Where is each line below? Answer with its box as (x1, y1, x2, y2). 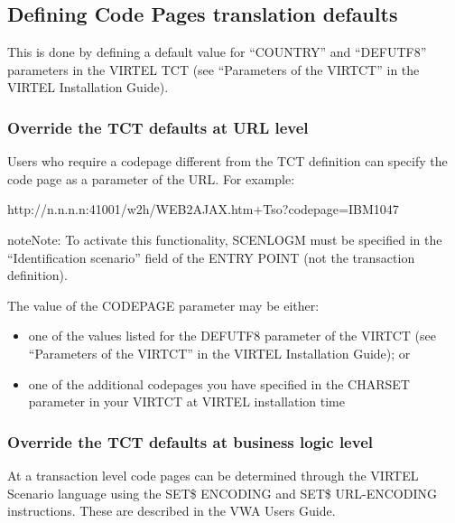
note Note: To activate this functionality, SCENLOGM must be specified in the (7, 229, 442, 248)
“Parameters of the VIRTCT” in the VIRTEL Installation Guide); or (28, 343, 411, 362)
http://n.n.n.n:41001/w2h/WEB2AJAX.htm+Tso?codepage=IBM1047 (7, 200, 399, 219)
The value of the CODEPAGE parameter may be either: (7, 295, 320, 314)
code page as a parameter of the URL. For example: (7, 169, 295, 188)
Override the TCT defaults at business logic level (7, 430, 373, 453)
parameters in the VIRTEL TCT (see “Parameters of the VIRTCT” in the (7, 60, 420, 79)
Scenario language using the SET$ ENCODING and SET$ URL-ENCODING (7, 483, 437, 502)
